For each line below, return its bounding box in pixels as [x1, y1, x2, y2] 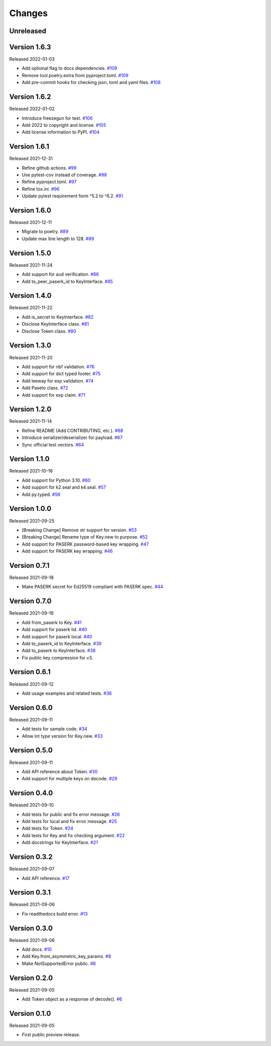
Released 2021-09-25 [9, 517, 55, 524]
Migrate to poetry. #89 [22, 229, 69, 235]
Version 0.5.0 [9, 746, 53, 755]
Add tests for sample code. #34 [22, 726, 88, 732]
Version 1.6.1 [9, 142, 50, 151]
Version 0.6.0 [9, 703, 53, 712]
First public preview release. [22, 1032, 80, 1038]
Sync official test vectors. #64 [22, 441, 84, 447]
